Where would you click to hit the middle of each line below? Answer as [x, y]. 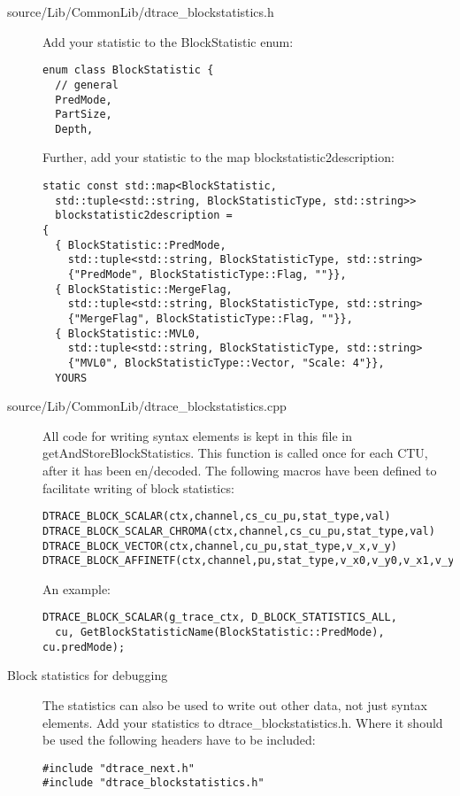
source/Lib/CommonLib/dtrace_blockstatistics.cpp [147, 406]
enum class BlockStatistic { [128, 70]
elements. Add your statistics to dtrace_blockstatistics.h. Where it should [243, 722]
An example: [77, 588]
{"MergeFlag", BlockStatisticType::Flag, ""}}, [210, 318]
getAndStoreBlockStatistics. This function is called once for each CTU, [235, 453]
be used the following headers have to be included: [179, 740]
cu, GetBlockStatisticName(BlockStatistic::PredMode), [220, 633]
